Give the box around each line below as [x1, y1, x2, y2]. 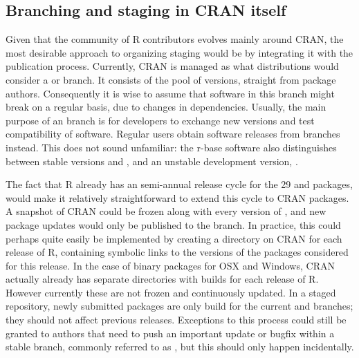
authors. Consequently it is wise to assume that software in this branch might [6, 86, 335, 100]
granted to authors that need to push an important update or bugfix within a [6, 326, 335, 340]
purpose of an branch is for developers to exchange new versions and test [6, 113, 315, 127]
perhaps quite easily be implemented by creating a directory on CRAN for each [6, 231, 342, 245]
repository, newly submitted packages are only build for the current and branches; [6, 299, 353, 313]
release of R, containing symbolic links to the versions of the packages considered [6, 245, 349, 259]
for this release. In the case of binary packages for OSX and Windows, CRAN [6, 258, 335, 272]
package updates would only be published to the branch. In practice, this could [6, 217, 341, 232]
